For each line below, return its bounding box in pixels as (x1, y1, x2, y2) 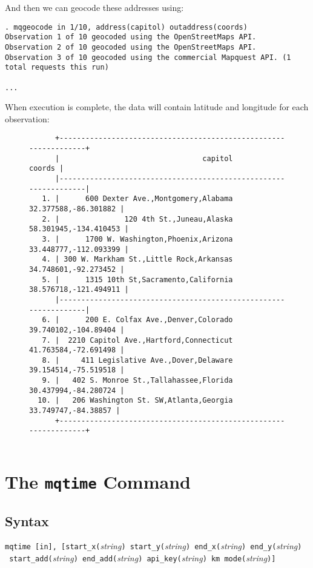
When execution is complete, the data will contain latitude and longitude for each (5, 101, 309, 113)
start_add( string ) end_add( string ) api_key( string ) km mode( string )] (9, 552, 276, 564)
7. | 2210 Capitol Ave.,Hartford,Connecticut (42, 335, 233, 345)
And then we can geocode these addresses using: (5, 1, 184, 13)
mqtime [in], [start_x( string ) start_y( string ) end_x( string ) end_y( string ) (5, 540, 302, 552)
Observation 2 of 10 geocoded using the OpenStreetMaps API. (5, 42, 257, 51)
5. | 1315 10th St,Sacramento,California (42, 275, 233, 284)
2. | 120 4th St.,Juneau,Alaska (42, 214, 233, 223)
